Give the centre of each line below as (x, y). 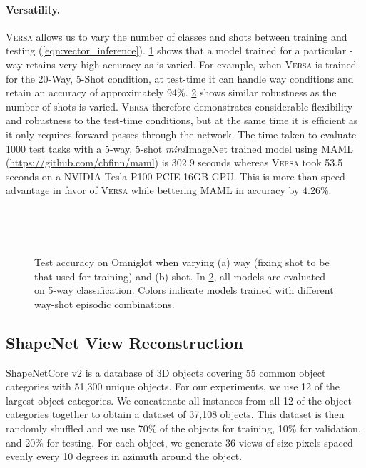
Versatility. (33, 9)
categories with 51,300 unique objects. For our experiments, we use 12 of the (173, 386)
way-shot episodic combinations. (105, 304)
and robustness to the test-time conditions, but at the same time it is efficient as (182, 120)
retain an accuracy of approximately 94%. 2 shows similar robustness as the (171, 92)
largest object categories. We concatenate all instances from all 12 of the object (179, 400)
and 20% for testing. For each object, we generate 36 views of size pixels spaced (179, 442)
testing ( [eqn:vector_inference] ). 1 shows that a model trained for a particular (176, 50)
